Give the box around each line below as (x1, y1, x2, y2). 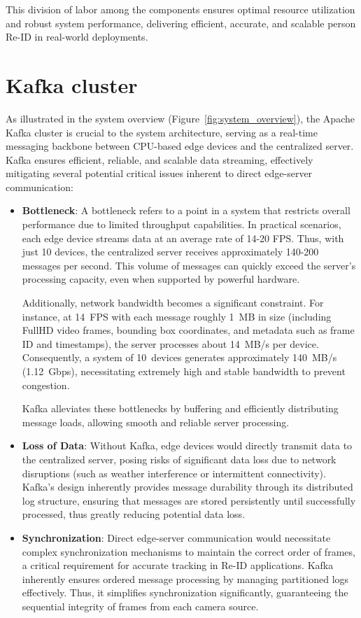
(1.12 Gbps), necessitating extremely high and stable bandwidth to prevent (22, 364, 346, 378)
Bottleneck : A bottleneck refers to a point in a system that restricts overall (22, 203, 351, 218)
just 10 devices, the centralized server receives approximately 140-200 (22, 244, 319, 259)
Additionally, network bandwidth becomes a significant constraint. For (22, 295, 324, 310)
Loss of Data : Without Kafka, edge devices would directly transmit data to (22, 438, 353, 453)
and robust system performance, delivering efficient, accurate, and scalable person (6, 15, 356, 30)
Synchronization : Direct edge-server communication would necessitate (22, 530, 331, 545)
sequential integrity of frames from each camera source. (22, 598, 259, 613)
